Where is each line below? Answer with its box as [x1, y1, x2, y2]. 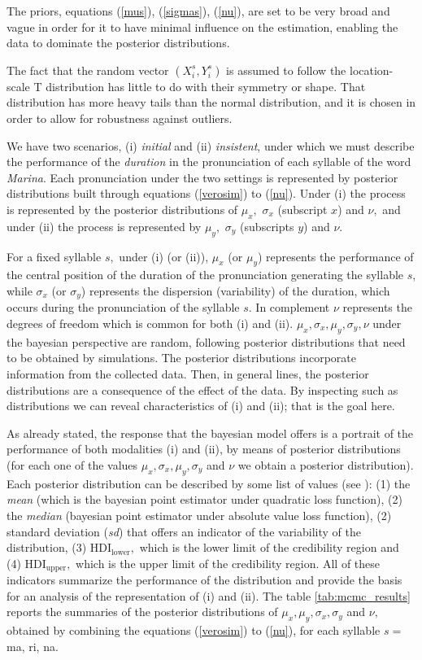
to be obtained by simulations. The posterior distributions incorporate [7, 349, 356, 366]
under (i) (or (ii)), [119, 247, 209, 264]
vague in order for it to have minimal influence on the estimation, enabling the [7, 18, 398, 35]
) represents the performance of [257, 247, 414, 264]
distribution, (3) [7, 539, 87, 556]
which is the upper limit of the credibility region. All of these [76, 554, 381, 571]
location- [349, 61, 394, 78]
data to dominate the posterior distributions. [7, 34, 230, 51]
